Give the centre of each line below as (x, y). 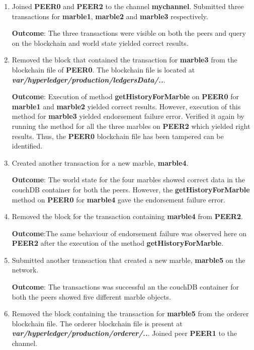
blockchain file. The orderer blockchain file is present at (97, 323)
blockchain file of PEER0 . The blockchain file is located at (103, 69)
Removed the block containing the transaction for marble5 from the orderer (130, 313)
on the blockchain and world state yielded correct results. (100, 43)
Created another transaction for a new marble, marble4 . (100, 162)
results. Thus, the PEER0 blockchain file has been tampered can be (118, 136)
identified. (27, 146)
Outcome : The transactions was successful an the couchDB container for (125, 287)
